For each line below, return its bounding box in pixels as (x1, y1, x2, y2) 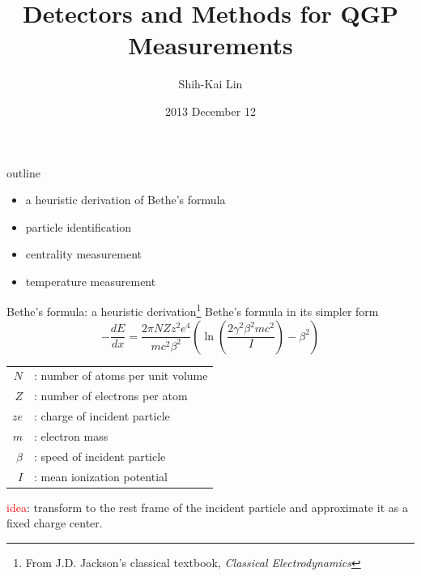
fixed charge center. (6, 514, 103, 531)
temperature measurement (25, 272, 156, 289)
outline (6, 164, 41, 181)
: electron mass (34, 428, 108, 444)
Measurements (128, 28, 293, 62)
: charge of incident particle (34, 407, 170, 425)
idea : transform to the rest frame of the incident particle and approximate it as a (6, 498, 408, 515)
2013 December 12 (165, 102, 256, 119)
